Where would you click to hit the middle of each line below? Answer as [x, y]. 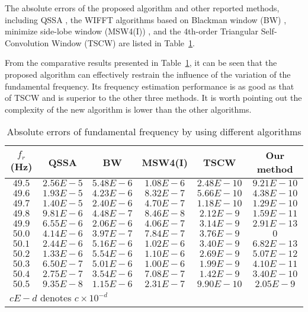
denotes [56, 298]
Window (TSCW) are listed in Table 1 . [123, 42]
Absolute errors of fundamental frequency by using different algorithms [154, 132]
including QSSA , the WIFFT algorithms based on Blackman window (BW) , [146, 19]
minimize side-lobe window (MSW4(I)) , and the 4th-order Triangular [132, 31]
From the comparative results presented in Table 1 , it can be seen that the [141, 63]
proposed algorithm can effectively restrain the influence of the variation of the [148, 74]
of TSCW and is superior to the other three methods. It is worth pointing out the [153, 98]
